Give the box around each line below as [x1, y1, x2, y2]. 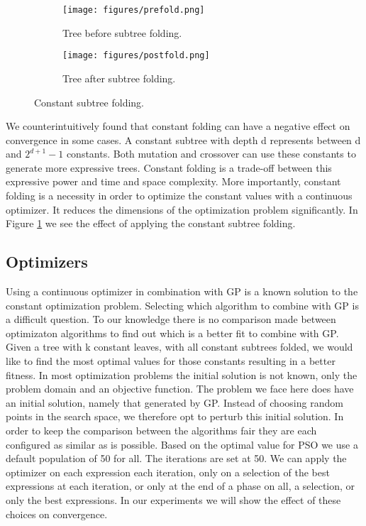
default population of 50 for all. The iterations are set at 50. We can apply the [6, 451, 347, 466]
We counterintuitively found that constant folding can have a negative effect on [6, 119, 350, 133]
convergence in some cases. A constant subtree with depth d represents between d [6, 132, 361, 147]
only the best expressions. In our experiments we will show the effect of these [6, 492, 341, 507]
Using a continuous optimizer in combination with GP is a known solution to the [6, 284, 358, 299]
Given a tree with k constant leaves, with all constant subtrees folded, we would [6, 339, 353, 354]
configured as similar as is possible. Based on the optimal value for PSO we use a [6, 437, 358, 451]
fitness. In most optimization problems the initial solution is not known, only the [6, 367, 357, 382]
